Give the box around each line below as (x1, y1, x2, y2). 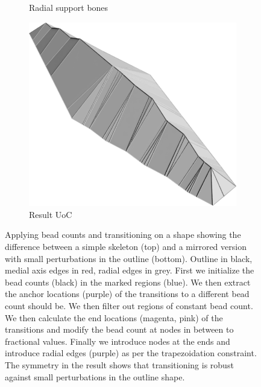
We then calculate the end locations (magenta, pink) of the (5, 311, 223, 324)
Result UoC (29, 208, 72, 220)
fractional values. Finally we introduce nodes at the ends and (5, 334, 230, 347)
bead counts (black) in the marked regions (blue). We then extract (5, 275, 251, 288)
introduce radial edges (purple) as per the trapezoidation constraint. (5, 347, 257, 359)
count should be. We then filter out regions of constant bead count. (5, 299, 253, 312)
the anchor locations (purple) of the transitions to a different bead (5, 287, 250, 300)
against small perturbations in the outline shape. (5, 370, 185, 383)
